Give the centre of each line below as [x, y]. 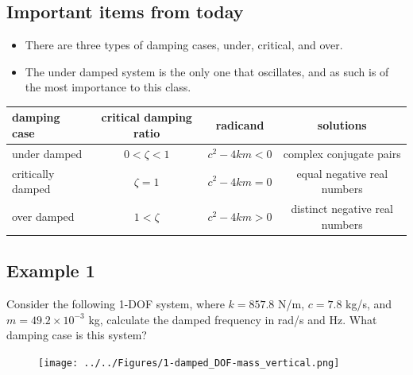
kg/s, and [369, 304]
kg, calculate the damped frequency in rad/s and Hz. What [233, 319]
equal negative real [342, 173]
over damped [43, 216]
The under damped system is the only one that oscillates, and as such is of [207, 71]
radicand [240, 125]
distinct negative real [342, 209]
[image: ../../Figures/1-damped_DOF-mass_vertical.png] [189, 363]
